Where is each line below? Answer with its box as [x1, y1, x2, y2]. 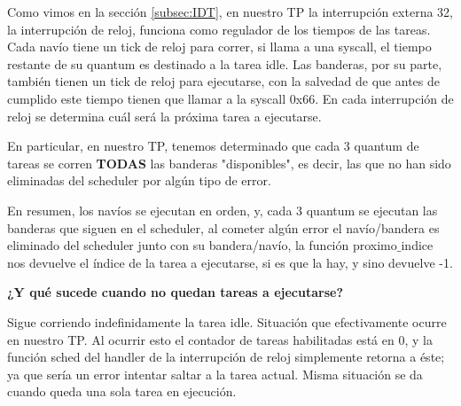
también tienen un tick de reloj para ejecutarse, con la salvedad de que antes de [7, 72, 440, 90]
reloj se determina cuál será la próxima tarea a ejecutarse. [7, 106, 322, 125]
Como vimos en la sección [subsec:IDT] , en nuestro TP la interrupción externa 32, [7, 3, 453, 20]
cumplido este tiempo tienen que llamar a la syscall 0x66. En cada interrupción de [7, 89, 454, 107]
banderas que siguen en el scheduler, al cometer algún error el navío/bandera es [7, 218, 440, 237]
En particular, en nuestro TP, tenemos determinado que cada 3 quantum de [7, 137, 419, 155]
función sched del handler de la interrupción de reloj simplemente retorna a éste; [7, 347, 445, 366]
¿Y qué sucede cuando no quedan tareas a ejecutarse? [7, 283, 343, 301]
